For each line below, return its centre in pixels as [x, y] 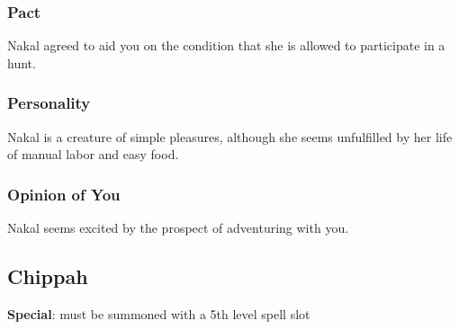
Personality [49, 103]
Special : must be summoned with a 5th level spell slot [159, 313]
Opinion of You [64, 194]
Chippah [48, 276]
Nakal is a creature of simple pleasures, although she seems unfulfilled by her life [230, 136]
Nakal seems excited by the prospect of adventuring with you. [178, 228]
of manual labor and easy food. [93, 154]
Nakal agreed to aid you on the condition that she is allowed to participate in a [226, 45]
